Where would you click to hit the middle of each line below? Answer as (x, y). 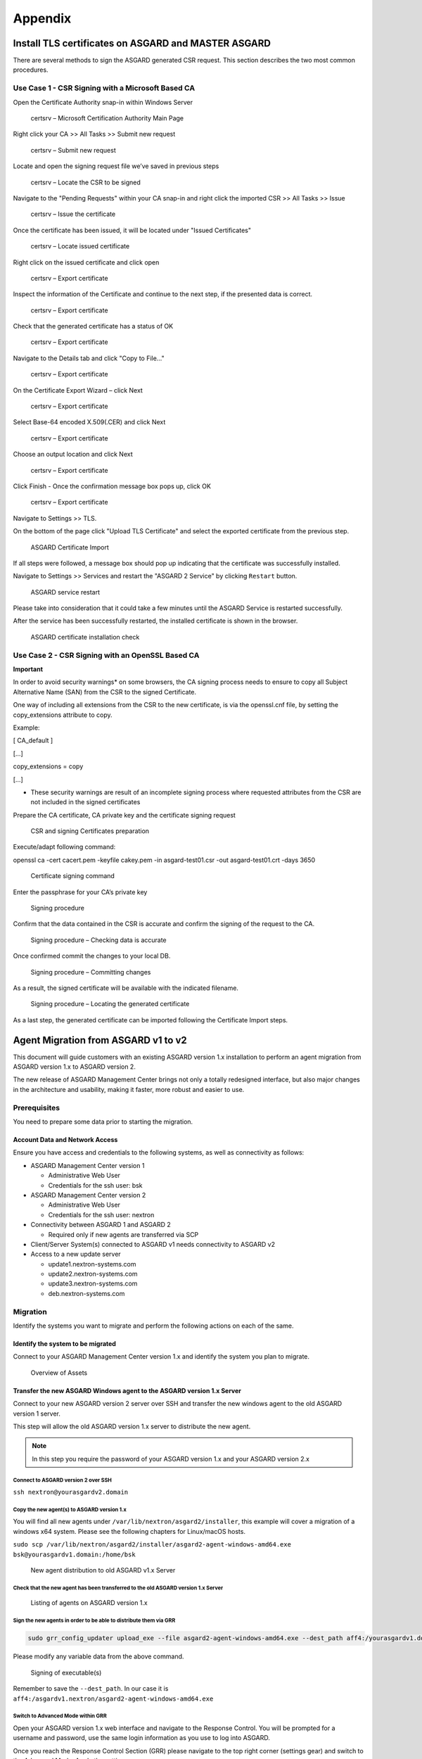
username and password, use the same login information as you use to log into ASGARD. (141, 1738)
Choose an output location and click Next (73, 455)
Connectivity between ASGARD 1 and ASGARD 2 (101, 1225)
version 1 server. (37, 1414)
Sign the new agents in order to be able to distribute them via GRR (94, 1621)
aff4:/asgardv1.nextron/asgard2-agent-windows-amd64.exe (113, 1698)
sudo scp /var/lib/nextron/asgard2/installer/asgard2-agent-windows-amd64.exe (152, 1545)
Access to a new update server (76, 1254)
